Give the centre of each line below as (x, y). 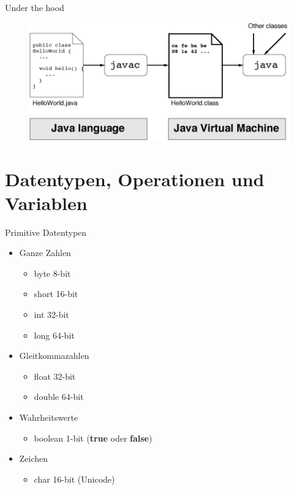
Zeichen (34, 458)
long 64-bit (54, 335)
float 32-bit (55, 376)
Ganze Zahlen (45, 253)
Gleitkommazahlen (54, 356)
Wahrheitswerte (49, 417)
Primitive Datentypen (46, 232)
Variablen (46, 202)
